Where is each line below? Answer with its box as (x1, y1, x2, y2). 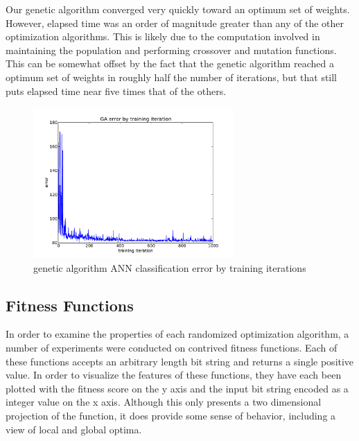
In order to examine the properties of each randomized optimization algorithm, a (6, 327, 349, 341)
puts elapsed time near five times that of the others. (6, 83, 227, 98)
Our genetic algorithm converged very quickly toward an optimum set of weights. (6, 2, 350, 16)
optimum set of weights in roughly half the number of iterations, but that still (6, 69, 338, 84)
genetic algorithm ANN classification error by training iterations (33, 260, 306, 275)
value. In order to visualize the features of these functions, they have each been (6, 367, 342, 382)
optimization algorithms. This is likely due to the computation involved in (6, 29, 320, 44)
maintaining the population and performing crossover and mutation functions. (6, 42, 337, 57)
